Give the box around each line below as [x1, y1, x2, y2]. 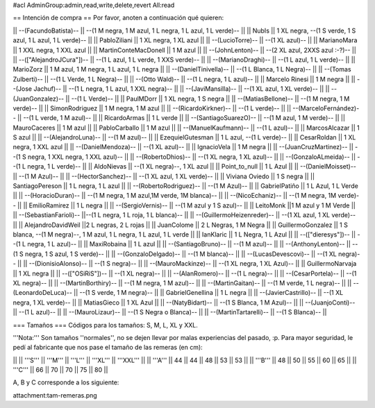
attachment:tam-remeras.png [12, 391, 97, 399]
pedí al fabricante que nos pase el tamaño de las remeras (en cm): [12, 343, 203, 352]
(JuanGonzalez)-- [12, 94, 65, 103]
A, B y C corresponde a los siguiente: [12, 378, 119, 386]
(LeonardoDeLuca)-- [12, 289, 73, 297]
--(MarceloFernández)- [292, 104, 360, 112]
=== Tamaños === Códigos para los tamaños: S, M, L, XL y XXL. [12, 321, 198, 329]
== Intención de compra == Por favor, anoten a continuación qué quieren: [12, 14, 224, 22]
